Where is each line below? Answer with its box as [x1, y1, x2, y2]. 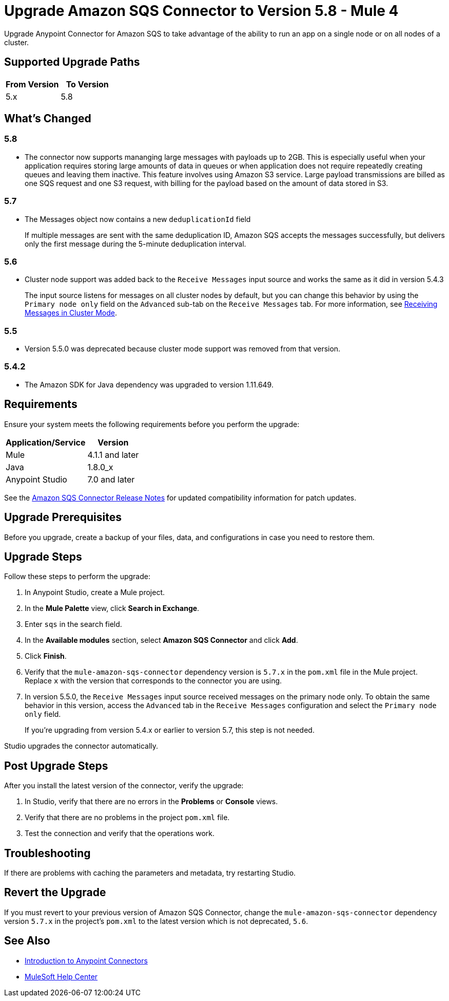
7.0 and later [87, 474, 135, 485]
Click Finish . [25, 652, 67, 661]
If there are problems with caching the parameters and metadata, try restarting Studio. [4, 868, 296, 878]
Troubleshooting [4, 846, 91, 860]
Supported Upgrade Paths [4, 55, 140, 69]
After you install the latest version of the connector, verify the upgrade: [4, 781, 244, 790]
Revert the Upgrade [4, 886, 106, 899]
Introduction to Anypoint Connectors [25, 956, 148, 965]
